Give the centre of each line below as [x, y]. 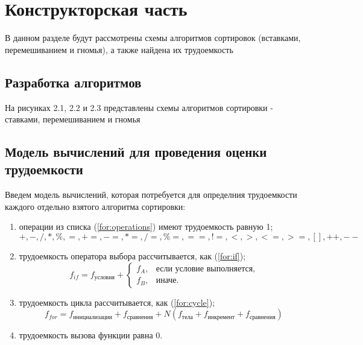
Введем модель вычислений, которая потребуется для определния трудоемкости [151, 195]
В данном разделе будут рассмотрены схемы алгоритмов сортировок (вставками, [153, 38]
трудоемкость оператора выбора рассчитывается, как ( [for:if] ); [132, 256]
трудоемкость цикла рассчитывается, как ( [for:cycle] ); [117, 302]
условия [104, 278]
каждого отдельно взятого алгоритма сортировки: [95, 206]
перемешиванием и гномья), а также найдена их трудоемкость [119, 49]
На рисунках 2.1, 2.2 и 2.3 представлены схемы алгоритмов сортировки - [139, 107]
